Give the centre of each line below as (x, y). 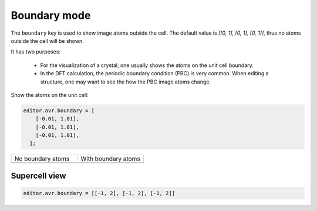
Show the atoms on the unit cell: (50, 95)
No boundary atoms (42, 159)
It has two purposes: (36, 52)
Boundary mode (51, 15)
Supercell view (39, 175)
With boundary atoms (110, 159)
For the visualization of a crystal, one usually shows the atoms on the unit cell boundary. (147, 65)
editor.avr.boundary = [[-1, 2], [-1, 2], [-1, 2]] (99, 193)
